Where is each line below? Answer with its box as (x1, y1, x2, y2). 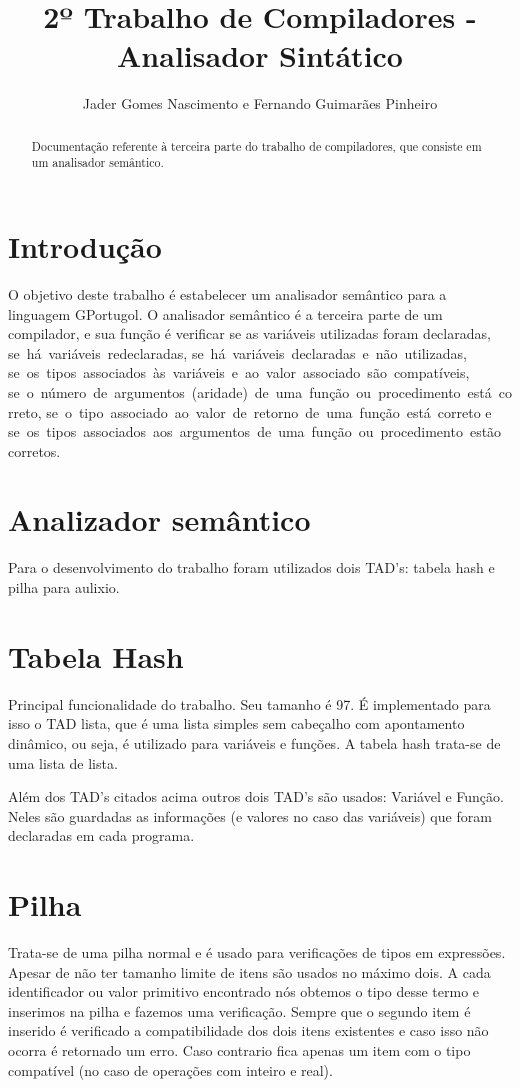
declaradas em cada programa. (8, 825, 195, 846)
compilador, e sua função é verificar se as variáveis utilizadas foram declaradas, (8, 323, 491, 344)
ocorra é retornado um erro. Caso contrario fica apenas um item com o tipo (8, 1039, 471, 1060)
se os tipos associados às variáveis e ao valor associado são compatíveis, (8, 362, 470, 383)
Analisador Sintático (117, 35, 403, 76)
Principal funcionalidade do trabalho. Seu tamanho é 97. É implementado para (8, 693, 491, 714)
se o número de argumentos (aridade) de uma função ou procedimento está (8, 381, 492, 402)
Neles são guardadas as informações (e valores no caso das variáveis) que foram (8, 805, 492, 826)
